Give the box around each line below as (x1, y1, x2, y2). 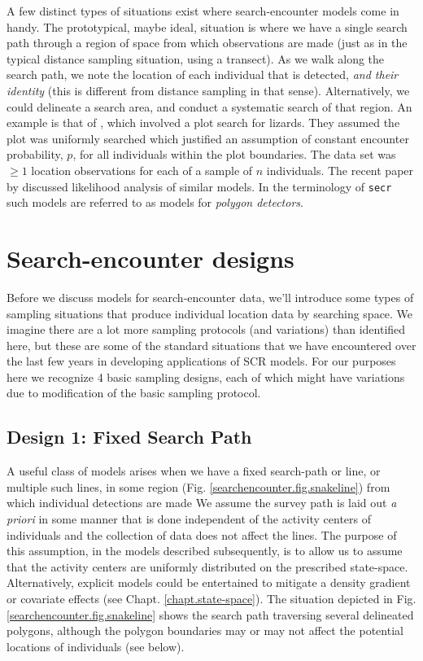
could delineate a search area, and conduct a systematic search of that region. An (7, 98, 412, 115)
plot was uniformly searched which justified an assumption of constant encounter (7, 129, 409, 147)
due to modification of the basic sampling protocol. (7, 384, 261, 401)
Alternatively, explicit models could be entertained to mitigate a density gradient (7, 574, 411, 591)
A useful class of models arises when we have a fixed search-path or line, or (7, 462, 381, 479)
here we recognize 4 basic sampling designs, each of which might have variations (7, 368, 405, 385)
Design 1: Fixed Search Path (7, 424, 252, 449)
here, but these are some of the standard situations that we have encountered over (7, 336, 416, 353)
